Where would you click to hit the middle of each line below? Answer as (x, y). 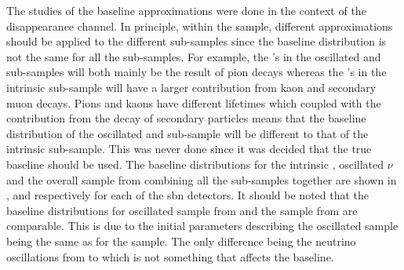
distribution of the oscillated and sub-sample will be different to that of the (187, 133)
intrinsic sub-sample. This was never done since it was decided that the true (189, 149)
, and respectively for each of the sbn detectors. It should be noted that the (188, 195)
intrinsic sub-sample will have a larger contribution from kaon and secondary (191, 87)
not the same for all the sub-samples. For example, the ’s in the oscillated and (194, 56)
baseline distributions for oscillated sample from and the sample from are (182, 210)
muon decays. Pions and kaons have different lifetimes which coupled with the (194, 102)
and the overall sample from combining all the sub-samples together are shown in (202, 179)
